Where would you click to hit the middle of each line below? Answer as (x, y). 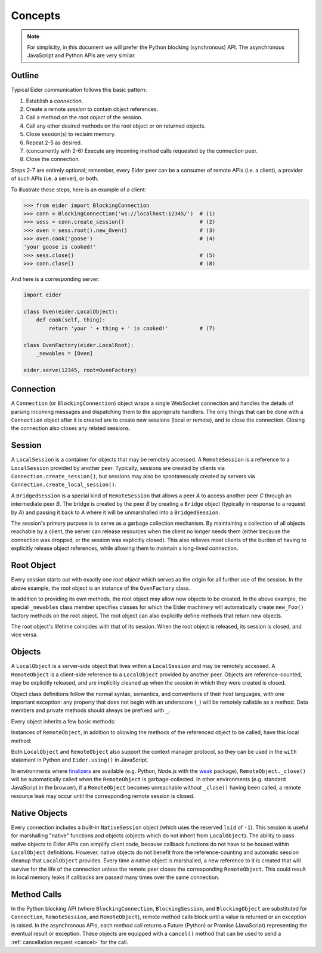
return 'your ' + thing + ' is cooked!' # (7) (132, 328)
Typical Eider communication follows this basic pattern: (79, 90)
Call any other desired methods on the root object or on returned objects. (116, 126)
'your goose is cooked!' (60, 247)
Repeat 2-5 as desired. (54, 143)
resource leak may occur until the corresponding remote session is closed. (103, 796)
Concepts (36, 16)
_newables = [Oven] (65, 353)
